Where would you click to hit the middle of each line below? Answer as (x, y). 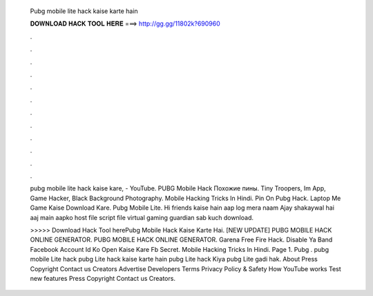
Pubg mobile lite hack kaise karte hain (84, 11)
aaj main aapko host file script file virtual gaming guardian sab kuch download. (142, 217)
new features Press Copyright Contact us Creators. (103, 278)
